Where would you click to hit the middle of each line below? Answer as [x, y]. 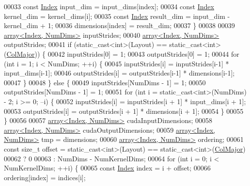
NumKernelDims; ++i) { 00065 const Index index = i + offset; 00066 [107, 168]
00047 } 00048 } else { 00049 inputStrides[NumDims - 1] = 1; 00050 [105, 82]
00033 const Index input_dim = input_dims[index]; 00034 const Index [109, 6]
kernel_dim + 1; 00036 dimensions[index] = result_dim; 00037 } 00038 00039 [119, 25]
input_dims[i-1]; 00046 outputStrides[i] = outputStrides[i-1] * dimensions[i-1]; [119, 73]
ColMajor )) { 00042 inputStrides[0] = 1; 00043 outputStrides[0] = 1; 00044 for [123, 54]
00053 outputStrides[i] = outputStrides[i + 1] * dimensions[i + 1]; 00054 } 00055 [124, 111]
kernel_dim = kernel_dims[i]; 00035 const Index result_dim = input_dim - [117, 16]
